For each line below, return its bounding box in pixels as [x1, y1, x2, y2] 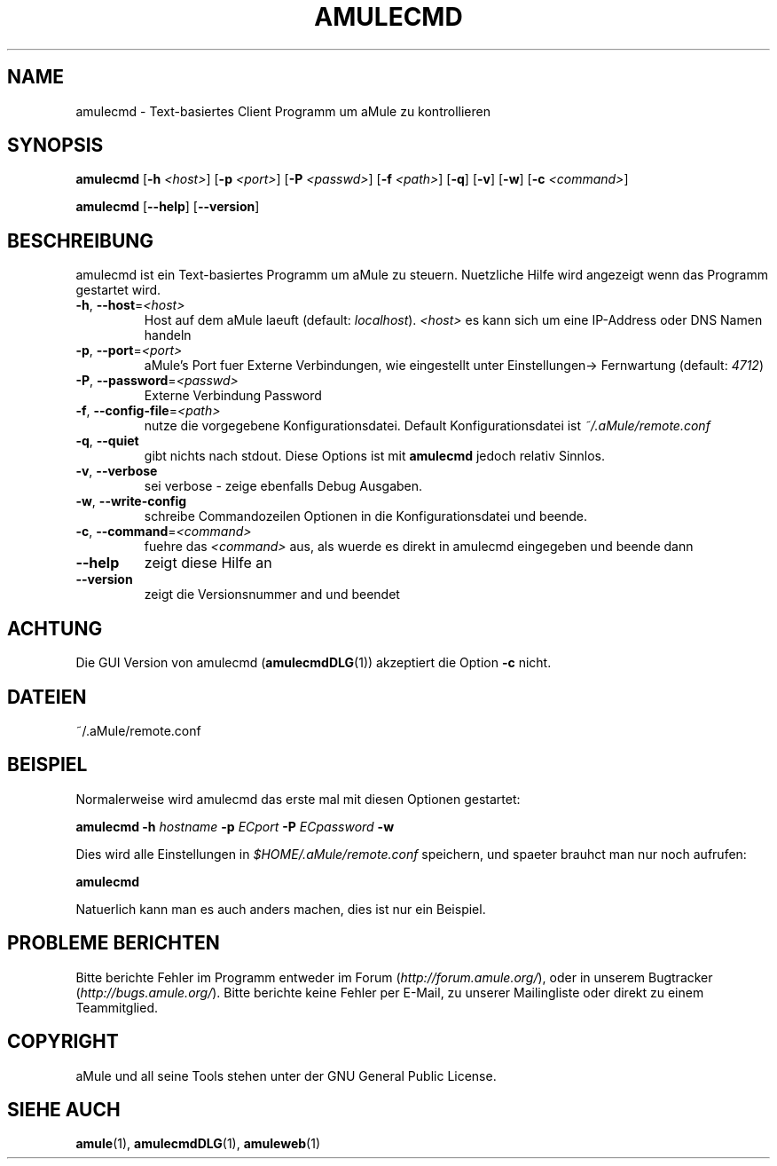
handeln [144, 327, 192, 343]
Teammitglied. [75, 999, 158, 1015]
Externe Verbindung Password [144, 388, 322, 404]
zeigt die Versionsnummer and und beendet [144, 587, 400, 603]
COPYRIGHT [7, 1030, 119, 1053]
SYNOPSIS [7, 134, 104, 157]
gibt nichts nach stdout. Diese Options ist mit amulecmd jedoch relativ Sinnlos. [144, 448, 606, 464]
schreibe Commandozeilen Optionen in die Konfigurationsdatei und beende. [144, 508, 588, 524]
